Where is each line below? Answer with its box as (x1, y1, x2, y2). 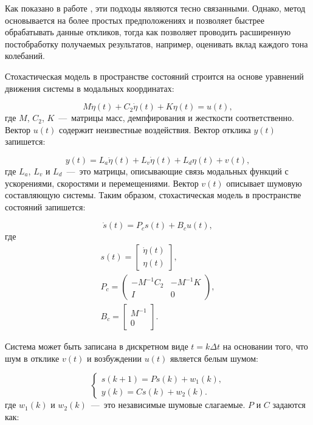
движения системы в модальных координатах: (5, 81, 174, 94)
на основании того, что (222, 340, 308, 352)
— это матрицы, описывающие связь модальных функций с (66, 164, 289, 177)
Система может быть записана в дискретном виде (5, 340, 188, 352)
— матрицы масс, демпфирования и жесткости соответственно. (58, 111, 294, 124)
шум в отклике (5, 351, 60, 364)
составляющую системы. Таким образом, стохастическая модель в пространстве (5, 188, 301, 201)
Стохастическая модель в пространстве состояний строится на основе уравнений (5, 69, 304, 82)
